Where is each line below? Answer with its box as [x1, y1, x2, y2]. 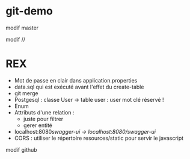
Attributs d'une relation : [14, 108, 75, 116]
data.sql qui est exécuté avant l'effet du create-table [14, 83, 144, 90]
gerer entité [23, 122, 52, 129]
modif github [5, 146, 37, 153]
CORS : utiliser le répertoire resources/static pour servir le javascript [14, 134, 184, 142]
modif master [5, 24, 39, 31]
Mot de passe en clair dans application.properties [14, 76, 138, 84]
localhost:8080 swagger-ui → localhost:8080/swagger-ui [14, 128, 156, 135]
